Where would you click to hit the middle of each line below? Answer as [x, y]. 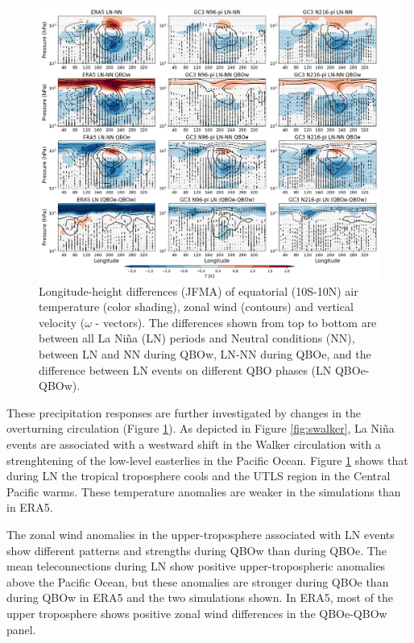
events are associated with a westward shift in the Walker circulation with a [194, 444]
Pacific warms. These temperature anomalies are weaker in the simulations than [204, 491]
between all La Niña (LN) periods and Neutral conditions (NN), [197, 338]
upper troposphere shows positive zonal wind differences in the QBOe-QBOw [197, 613]
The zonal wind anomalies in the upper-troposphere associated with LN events [201, 535]
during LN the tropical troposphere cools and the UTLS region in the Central [199, 476]
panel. [21, 629]
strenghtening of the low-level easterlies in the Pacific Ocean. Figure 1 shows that [207, 460]
